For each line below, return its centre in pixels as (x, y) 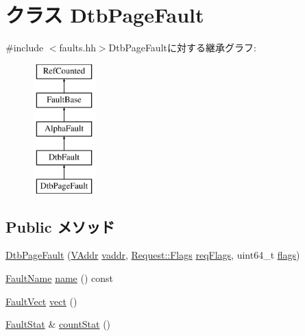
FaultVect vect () (41, 301)
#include (25, 48)
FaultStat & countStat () (58, 324)
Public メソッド (60, 226)
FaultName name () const (60, 278)
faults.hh (77, 48)
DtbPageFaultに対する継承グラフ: (182, 48)
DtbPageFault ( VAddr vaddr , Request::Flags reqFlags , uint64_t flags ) (153, 255)
